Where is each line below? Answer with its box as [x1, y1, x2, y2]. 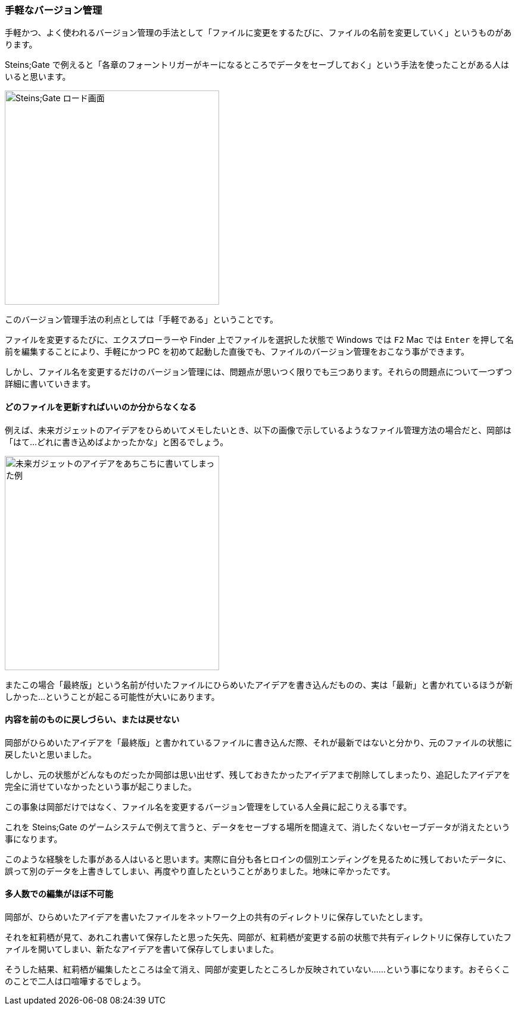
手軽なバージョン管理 [5, 4, 102, 16]
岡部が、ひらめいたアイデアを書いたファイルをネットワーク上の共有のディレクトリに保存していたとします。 [5, 912, 428, 923]
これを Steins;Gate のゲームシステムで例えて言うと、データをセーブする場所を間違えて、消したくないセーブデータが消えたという [5, 821, 510, 832]
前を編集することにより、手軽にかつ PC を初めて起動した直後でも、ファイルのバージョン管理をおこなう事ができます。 [5, 346, 470, 357]
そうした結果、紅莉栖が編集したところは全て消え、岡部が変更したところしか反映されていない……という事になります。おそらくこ [5, 964, 510, 975]
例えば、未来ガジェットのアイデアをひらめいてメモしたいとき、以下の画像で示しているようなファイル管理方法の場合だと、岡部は [5, 424, 511, 435]
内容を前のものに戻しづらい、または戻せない [5, 714, 180, 725]
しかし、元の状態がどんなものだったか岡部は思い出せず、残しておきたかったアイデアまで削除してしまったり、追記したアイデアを [5, 769, 511, 780]
